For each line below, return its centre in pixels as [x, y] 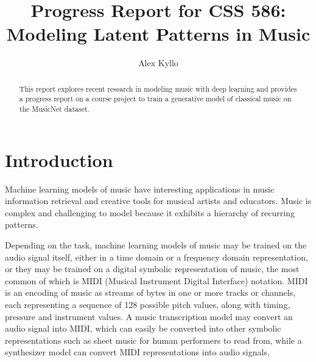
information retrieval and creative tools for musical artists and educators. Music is [158, 201]
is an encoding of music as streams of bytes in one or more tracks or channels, [150, 292]
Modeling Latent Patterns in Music [158, 34]
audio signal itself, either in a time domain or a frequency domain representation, [156, 257]
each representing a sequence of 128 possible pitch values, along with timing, [148, 304]
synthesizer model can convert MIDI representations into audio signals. [137, 352]
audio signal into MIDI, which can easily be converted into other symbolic [143, 328]
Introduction [59, 159]
